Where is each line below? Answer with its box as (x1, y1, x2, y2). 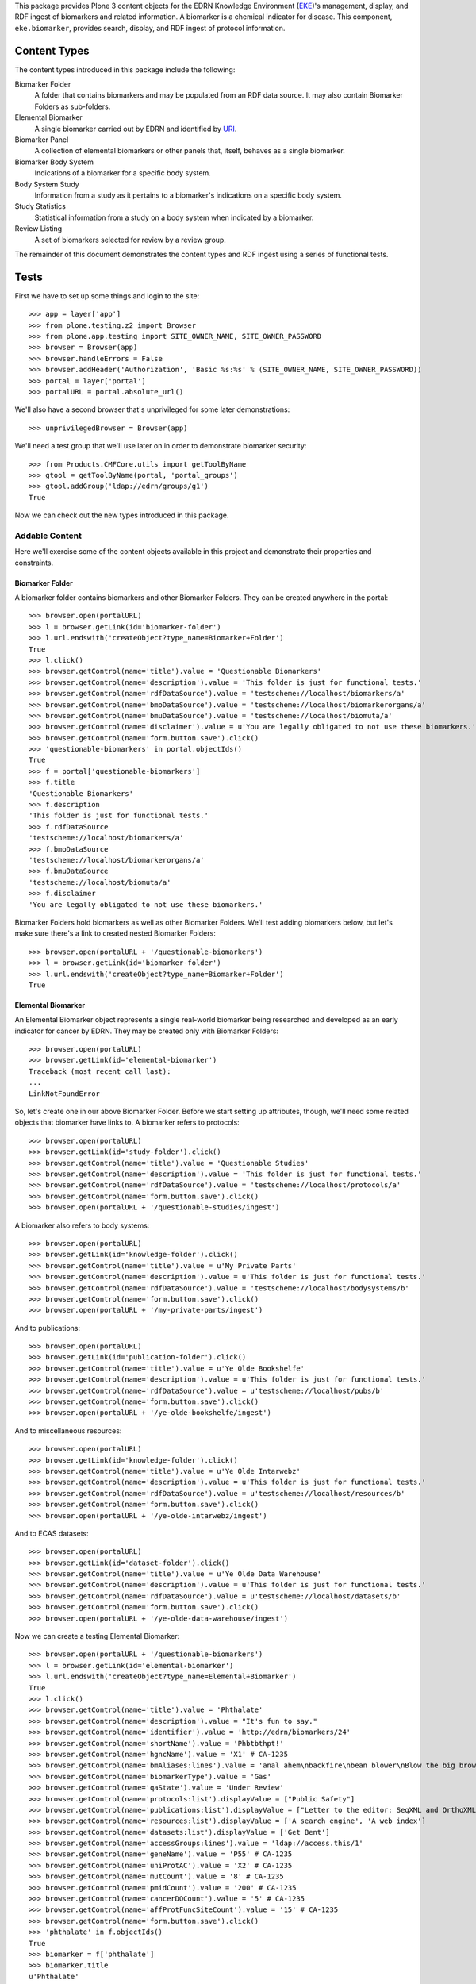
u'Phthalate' (29, 1972, 79, 1981)
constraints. (14, 558, 54, 567)
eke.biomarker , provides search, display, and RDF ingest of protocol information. (14, 23, 286, 33)
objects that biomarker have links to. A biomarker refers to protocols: (14, 1117, 240, 1127)
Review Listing (14, 224, 63, 233)
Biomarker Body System (14, 157, 94, 167)
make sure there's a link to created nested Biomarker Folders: (14, 929, 216, 938)
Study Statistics (14, 202, 67, 211)
